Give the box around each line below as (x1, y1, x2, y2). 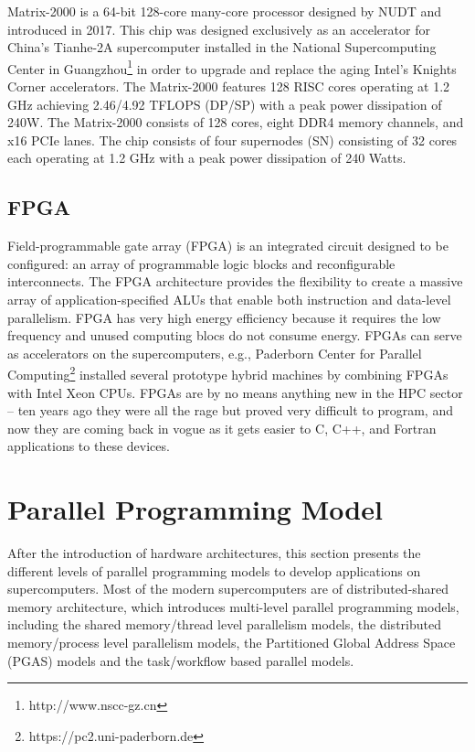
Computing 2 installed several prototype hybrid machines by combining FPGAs (7, 362, 449, 384)
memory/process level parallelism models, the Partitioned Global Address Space (7, 633, 456, 652)
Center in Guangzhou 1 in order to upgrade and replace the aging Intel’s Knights (7, 56, 457, 78)
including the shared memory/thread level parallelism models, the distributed (7, 615, 441, 634)
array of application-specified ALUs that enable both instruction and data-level (7, 289, 451, 308)
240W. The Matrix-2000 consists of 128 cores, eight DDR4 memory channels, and (7, 113, 464, 132)
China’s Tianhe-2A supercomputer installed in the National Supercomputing (7, 38, 437, 57)
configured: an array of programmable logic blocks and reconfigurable (7, 253, 396, 273)
